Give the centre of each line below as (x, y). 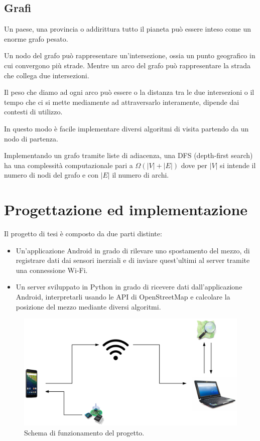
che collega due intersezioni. (47, 75)
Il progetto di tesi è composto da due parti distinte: (83, 234)
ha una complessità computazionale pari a (69, 165)
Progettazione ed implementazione (126, 209)
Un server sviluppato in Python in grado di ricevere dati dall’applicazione (129, 287)
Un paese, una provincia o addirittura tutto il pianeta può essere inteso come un (128, 29)
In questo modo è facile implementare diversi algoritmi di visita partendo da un (126, 128)
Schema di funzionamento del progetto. (84, 432)
